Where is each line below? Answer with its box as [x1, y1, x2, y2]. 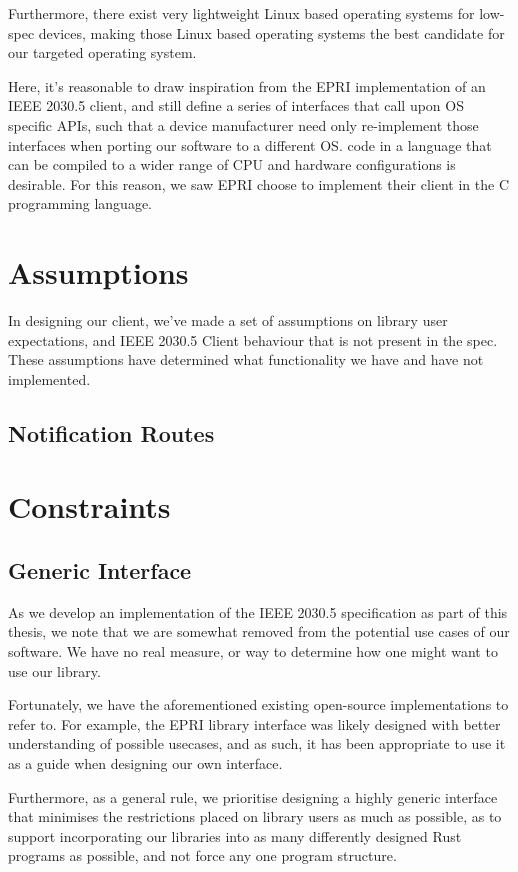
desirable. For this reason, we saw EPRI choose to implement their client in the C [8, 173, 509, 194]
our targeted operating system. [8, 42, 197, 63]
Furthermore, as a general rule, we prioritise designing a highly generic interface [8, 786, 498, 807]
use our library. [8, 660, 101, 681]
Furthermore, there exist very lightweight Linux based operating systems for [8, 3, 475, 23]
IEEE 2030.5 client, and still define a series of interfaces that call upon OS [8, 95, 464, 116]
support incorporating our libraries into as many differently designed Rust [8, 825, 462, 846]
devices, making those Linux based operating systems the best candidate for [38, 22, 505, 43]
